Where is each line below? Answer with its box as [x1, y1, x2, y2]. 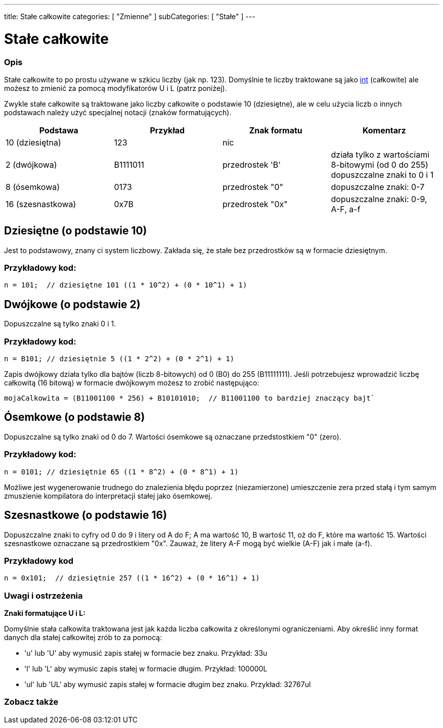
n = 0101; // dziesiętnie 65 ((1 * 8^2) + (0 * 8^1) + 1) [4, 467, 239, 476]
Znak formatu [249, 125, 302, 135]
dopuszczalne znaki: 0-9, [331, 193, 427, 204]
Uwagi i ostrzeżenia [4, 590, 83, 601]
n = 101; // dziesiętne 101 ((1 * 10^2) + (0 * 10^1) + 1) [4, 281, 247, 289]
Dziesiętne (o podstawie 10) [4, 224, 147, 237]
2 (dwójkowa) [6, 159, 57, 170]
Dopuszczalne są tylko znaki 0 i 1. [4, 319, 116, 328]
